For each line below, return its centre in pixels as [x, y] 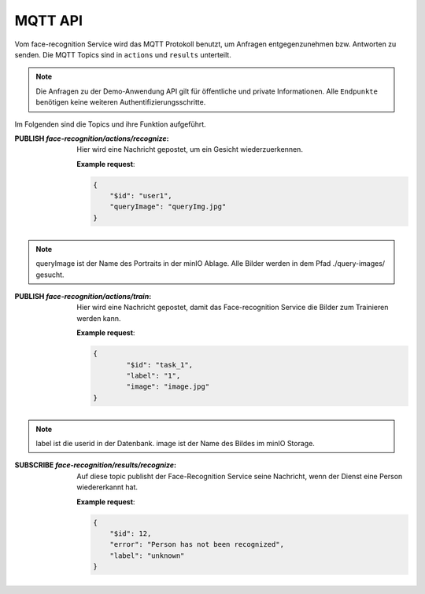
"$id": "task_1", [159, 365]
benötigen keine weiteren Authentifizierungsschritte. [121, 102]
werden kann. [99, 318]
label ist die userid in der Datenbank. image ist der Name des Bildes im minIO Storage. [175, 444]
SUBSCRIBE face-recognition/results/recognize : [96, 465]
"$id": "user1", [141, 196]
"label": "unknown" [147, 555]
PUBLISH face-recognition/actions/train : [83, 296]
